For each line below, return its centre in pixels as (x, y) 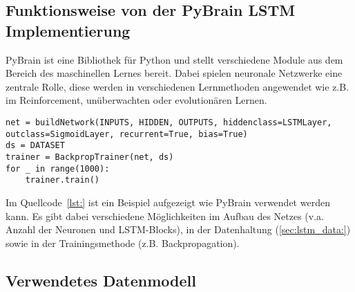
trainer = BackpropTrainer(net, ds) (90, 157)
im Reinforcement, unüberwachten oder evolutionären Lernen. (136, 100)
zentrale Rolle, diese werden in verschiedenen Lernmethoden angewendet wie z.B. (177, 86)
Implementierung (68, 30)
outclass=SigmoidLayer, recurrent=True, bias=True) (127, 134)
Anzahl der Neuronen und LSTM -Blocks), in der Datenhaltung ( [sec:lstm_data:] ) (178, 229)
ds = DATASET (35, 146)
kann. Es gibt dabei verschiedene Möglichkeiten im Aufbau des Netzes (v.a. (165, 216)
